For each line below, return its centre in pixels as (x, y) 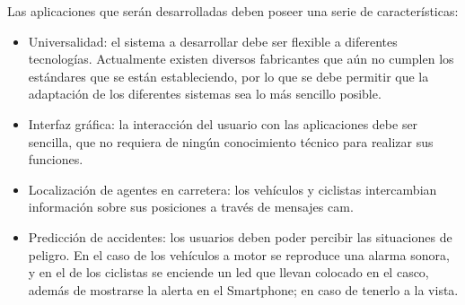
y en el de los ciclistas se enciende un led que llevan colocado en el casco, (228, 272)
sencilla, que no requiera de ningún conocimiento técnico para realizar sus (231, 141)
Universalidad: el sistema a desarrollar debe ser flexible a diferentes (213, 41)
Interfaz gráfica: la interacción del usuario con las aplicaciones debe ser (223, 123)
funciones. (56, 159)
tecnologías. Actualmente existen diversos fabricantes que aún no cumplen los (241, 59)
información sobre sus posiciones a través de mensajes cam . (191, 207)
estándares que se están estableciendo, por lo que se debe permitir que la (228, 76)
